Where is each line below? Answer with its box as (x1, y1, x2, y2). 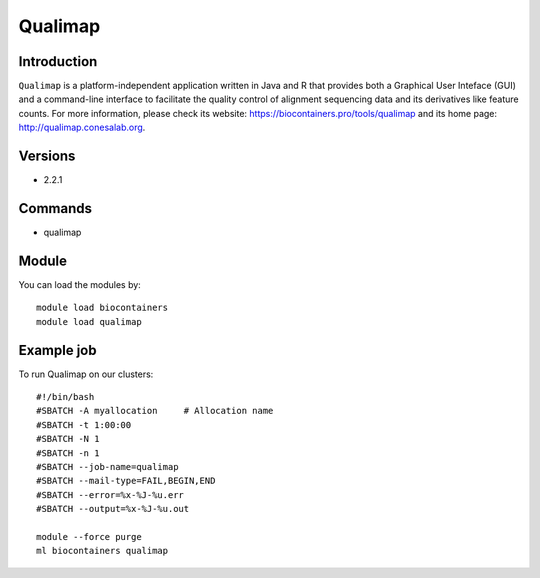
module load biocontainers (36, 302, 169, 314)
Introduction (18, 53, 98, 70)
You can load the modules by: (18, 278, 142, 290)
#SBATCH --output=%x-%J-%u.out (36, 503, 190, 515)
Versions (18, 148, 76, 165)
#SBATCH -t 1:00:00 (36, 419, 132, 430)
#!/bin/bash (36, 391, 95, 403)
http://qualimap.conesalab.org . (18, 121, 146, 134)
